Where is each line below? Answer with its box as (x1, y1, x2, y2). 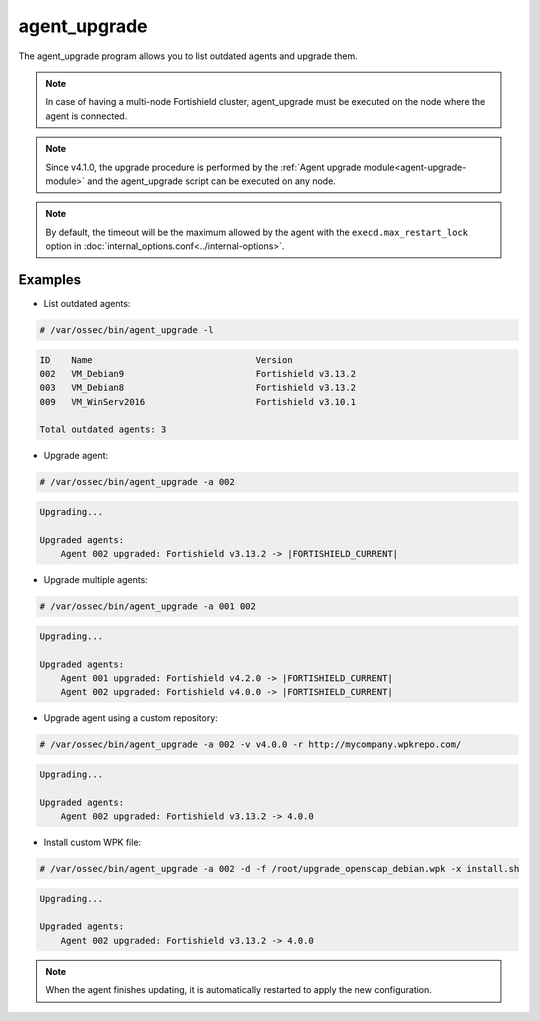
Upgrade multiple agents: (43, 574, 149, 586)
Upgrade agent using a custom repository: (43, 712, 219, 724)
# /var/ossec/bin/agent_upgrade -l (39, 324, 214, 335)
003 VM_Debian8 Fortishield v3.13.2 (39, 382, 357, 394)
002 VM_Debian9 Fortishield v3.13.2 (39, 368, 357, 379)
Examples (18, 271, 82, 288)
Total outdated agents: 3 (39, 424, 167, 435)
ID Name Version (39, 354, 294, 365)
